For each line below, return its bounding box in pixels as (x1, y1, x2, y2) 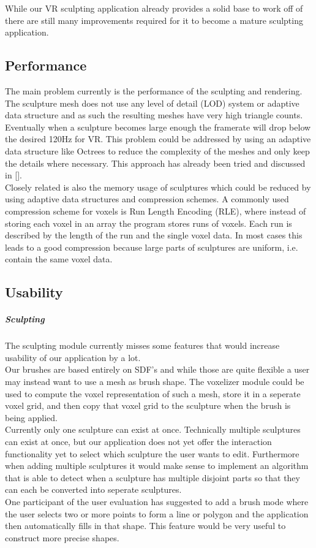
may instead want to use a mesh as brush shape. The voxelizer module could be (5, 375, 304, 388)
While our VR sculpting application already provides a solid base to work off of (5, 2, 303, 14)
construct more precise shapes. (5, 531, 119, 544)
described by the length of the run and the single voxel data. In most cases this (5, 229, 303, 242)
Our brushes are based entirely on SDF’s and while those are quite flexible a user (5, 363, 310, 376)
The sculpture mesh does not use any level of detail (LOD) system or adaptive (5, 96, 299, 109)
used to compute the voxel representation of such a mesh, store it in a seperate (5, 387, 301, 400)
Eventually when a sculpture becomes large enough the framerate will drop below (5, 120, 311, 133)
